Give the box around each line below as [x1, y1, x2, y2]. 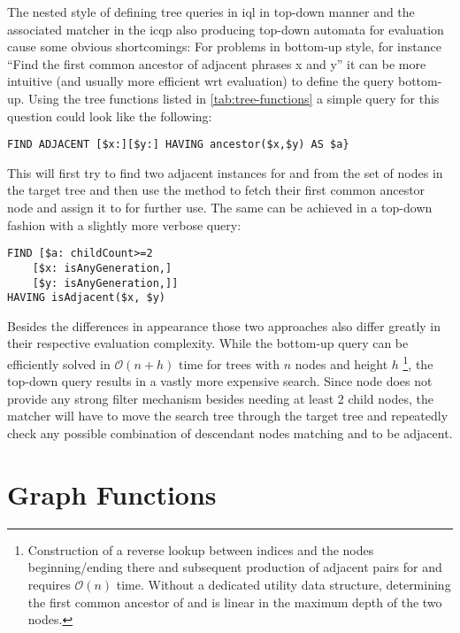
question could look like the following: [7, 106, 212, 125]
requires [27, 575, 71, 593]
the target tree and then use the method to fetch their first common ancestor [7, 181, 425, 199]
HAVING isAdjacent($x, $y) [7, 291, 165, 305]
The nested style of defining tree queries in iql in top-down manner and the [7, 3, 415, 20]
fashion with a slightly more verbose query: [7, 215, 241, 234]
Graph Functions [7, 475, 217, 512]
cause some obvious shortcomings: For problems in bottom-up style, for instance [7, 37, 441, 56]
